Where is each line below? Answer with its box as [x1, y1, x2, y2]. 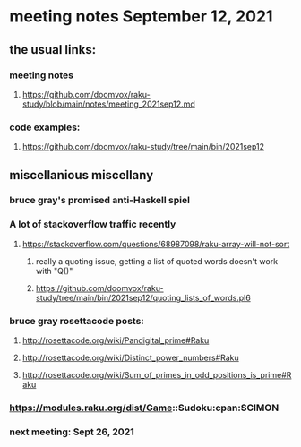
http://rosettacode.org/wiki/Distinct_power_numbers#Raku [21, 352, 239, 364]
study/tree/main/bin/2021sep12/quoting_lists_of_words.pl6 [35, 292, 251, 303]
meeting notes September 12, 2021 [9, 6, 273, 27]
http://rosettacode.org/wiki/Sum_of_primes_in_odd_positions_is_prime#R [21, 370, 292, 381]
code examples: [9, 121, 81, 133]
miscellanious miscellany [9, 168, 154, 183]
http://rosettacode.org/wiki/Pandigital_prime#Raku [21, 335, 210, 346]
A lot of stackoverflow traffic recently [9, 218, 176, 230]
